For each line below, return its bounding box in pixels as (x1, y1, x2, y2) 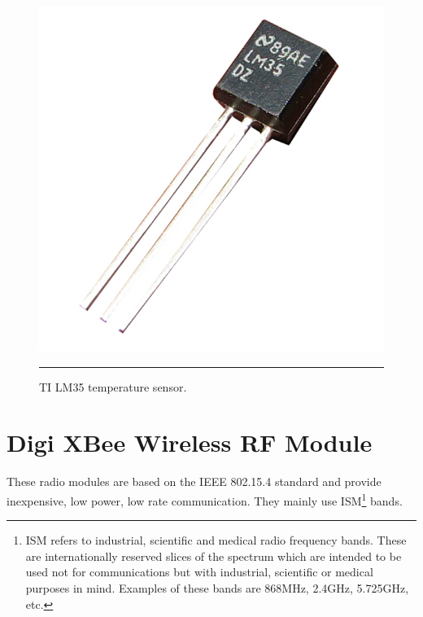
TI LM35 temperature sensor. (39, 378, 187, 395)
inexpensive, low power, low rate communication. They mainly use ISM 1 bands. (7, 489, 403, 509)
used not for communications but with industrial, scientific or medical (25, 563, 373, 580)
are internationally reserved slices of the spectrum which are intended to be (25, 547, 402, 564)
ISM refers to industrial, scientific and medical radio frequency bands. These (25, 532, 407, 549)
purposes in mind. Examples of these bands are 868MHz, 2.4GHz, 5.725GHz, (25, 579, 409, 596)
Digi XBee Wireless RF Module (7, 426, 373, 459)
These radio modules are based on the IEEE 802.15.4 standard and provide (7, 473, 382, 490)
